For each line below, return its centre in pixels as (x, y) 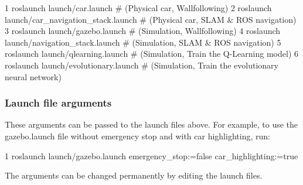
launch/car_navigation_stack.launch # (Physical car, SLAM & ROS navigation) (151, 19)
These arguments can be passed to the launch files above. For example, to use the (151, 124)
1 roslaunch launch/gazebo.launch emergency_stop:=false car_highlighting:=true (151, 155)
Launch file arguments (58, 103)
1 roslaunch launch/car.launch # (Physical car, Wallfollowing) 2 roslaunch (138, 8)
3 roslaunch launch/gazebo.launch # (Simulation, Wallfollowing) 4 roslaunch (143, 31)
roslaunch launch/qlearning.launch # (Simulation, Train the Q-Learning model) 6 (152, 54)
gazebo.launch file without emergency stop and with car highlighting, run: (137, 136)
